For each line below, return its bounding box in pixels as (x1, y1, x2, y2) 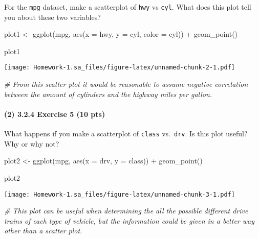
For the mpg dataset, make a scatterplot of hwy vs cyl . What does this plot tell (4, 2, 251, 12)
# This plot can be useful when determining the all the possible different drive (4, 205, 248, 216)
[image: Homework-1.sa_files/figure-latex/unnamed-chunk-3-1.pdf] (4, 190, 235, 198)
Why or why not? (4, 138, 59, 149)
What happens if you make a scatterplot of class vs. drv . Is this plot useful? (4, 128, 248, 139)
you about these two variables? (4, 11, 101, 22)
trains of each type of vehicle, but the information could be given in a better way (4, 215, 254, 226)
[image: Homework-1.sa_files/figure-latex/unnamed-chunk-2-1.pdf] (4, 64, 235, 71)
